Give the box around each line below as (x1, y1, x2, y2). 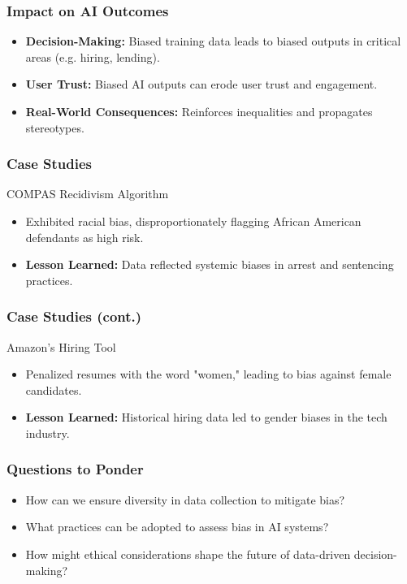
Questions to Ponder (6, 459, 144, 479)
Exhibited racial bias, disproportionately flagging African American (25, 213, 362, 229)
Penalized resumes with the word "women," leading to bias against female (25, 366, 392, 383)
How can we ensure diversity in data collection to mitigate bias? (25, 491, 345, 508)
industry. (25, 424, 70, 441)
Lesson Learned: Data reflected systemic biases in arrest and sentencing (25, 256, 394, 273)
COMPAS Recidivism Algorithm (6, 185, 169, 202)
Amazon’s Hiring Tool (6, 338, 116, 355)
